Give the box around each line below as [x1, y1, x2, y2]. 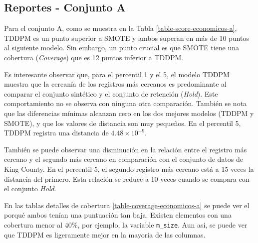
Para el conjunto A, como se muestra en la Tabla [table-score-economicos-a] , [4, 23, 237, 33]
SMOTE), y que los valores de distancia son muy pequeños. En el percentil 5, [4, 118, 241, 128]
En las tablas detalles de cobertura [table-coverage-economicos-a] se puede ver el [4, 200, 250, 210]
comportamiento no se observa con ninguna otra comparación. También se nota [4, 98, 247, 109]
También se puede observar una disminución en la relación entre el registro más [4, 144, 247, 154]
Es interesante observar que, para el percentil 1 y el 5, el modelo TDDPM [4, 69, 230, 79]
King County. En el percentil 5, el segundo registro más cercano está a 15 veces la [4, 163, 254, 174]
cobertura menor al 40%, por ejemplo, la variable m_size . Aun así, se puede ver [4, 219, 248, 230]
